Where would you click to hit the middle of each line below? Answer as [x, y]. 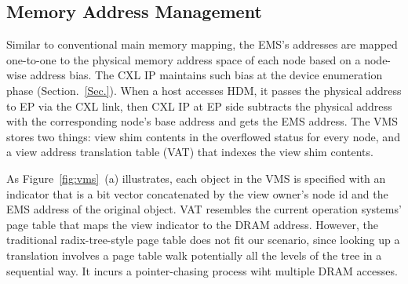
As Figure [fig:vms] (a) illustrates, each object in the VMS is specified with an [196, 178]
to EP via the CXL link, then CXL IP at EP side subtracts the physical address [199, 106]
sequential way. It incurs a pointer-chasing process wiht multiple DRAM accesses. [202, 270]
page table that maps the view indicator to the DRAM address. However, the [192, 224]
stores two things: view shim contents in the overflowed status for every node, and [203, 136]
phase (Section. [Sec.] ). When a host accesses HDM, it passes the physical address [204, 90]
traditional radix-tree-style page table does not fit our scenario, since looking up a [203, 240]
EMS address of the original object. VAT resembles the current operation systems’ [204, 209]
